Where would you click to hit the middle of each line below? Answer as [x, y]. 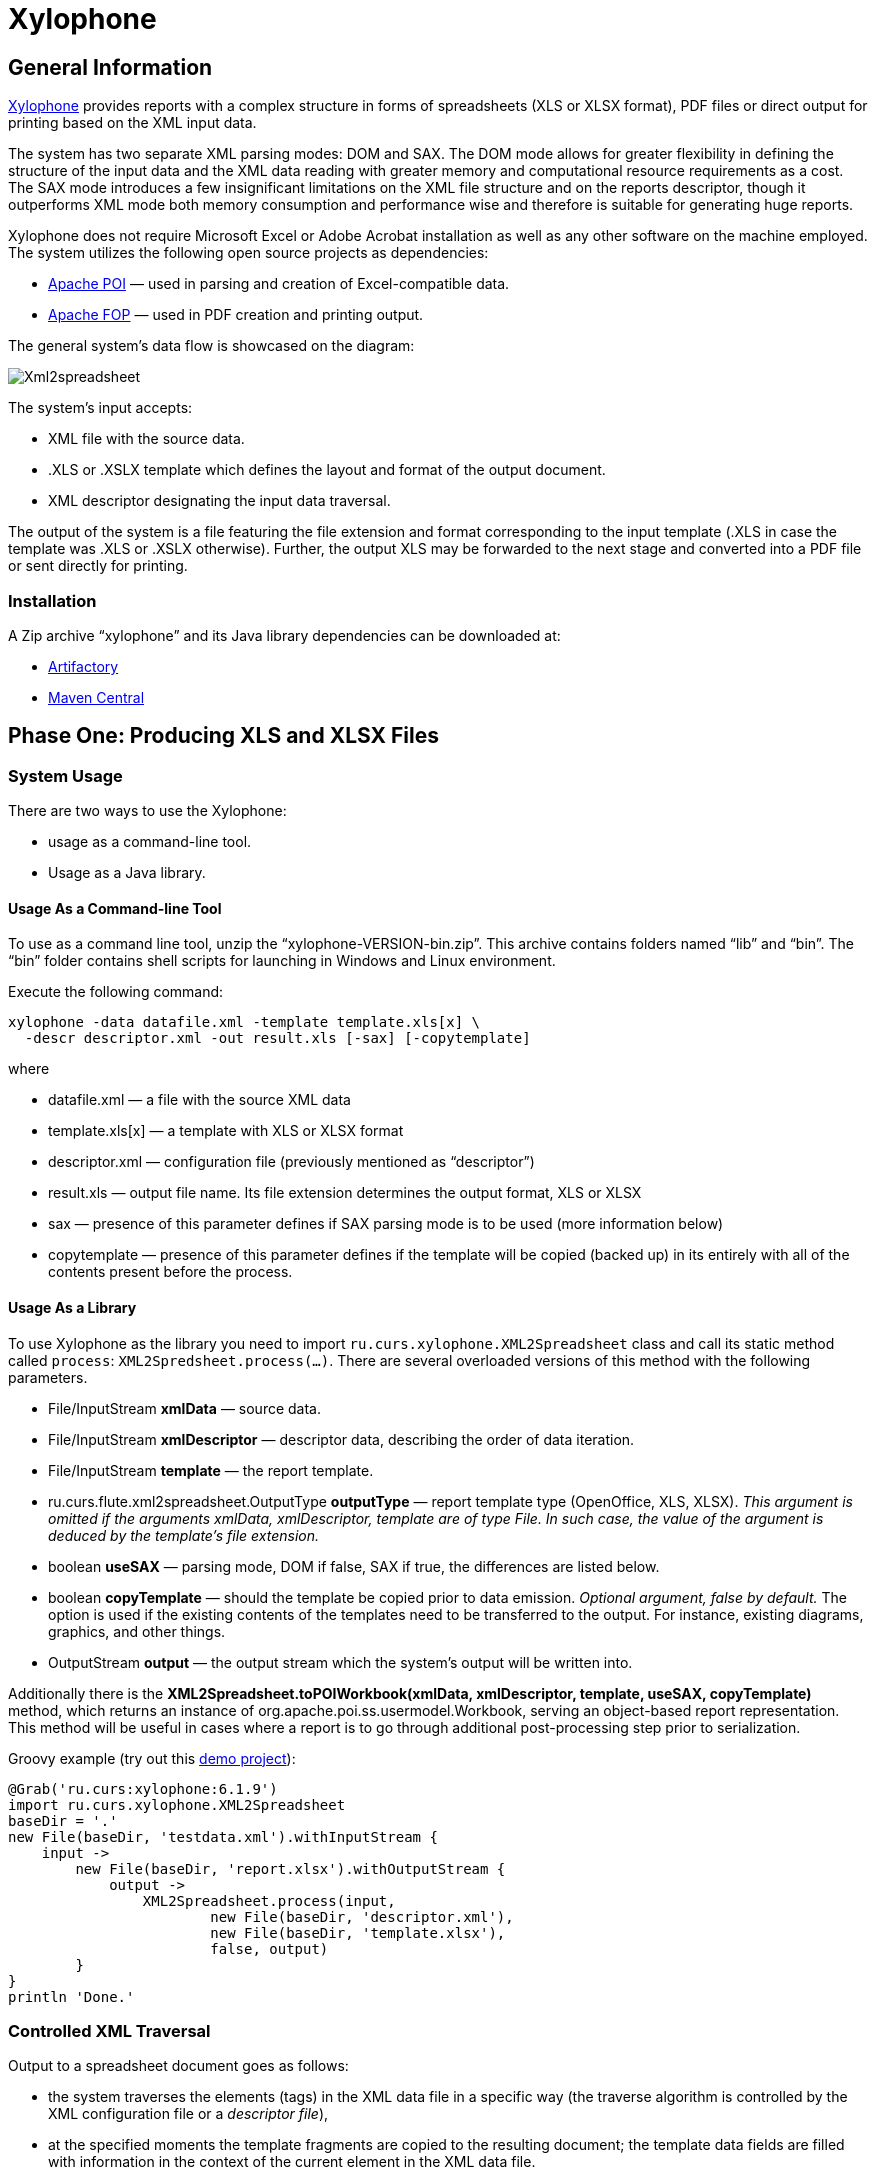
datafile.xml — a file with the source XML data [199, 1100]
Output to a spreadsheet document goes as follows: [178, 2066]
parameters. [48, 1377]
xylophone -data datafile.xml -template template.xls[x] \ [244, 1022]
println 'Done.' [71, 1996]
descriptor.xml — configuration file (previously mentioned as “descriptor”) [291, 1162]
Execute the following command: [116, 992]
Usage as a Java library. [127, 873]
